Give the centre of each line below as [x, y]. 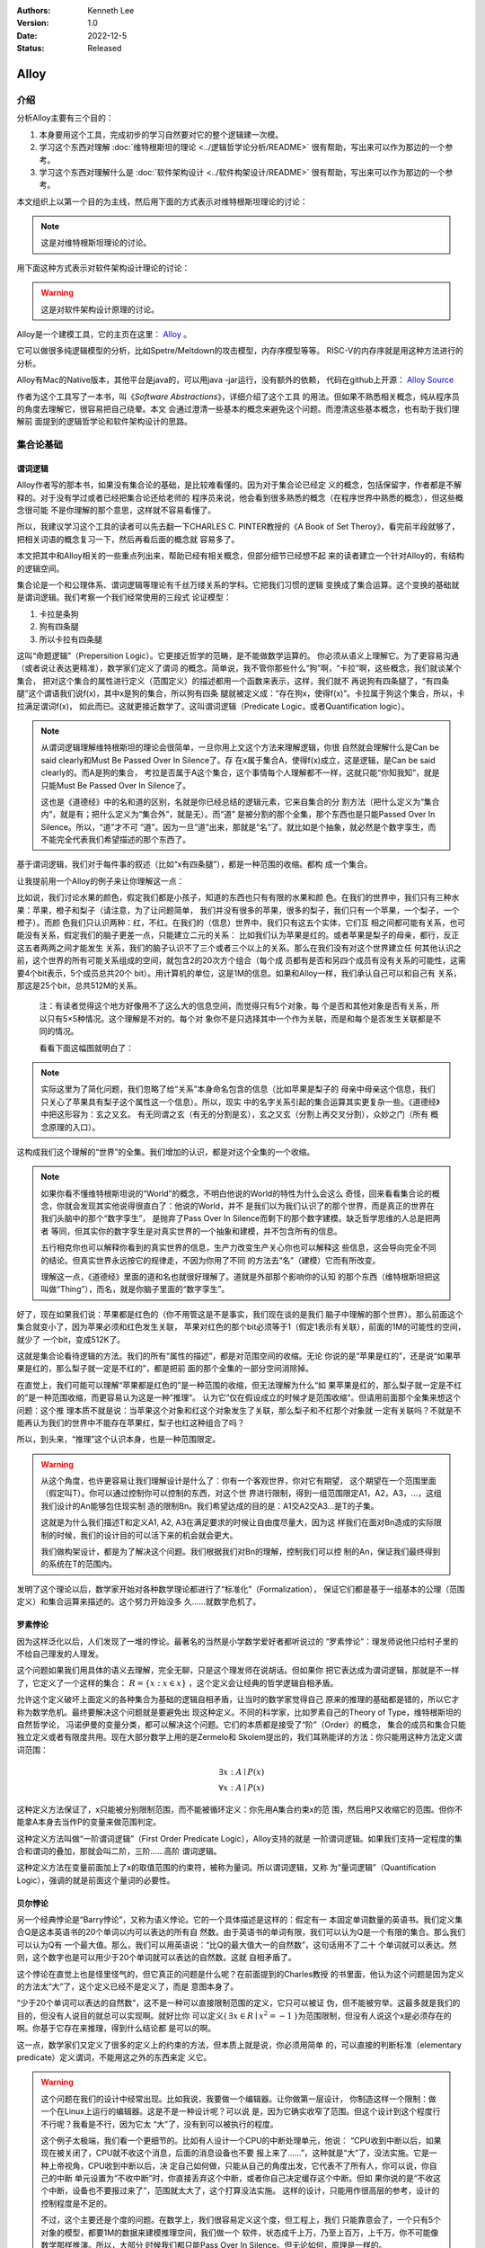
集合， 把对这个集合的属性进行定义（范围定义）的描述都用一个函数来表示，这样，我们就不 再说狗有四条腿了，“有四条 [233, 681]
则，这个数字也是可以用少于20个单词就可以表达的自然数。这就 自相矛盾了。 [156, 1958]
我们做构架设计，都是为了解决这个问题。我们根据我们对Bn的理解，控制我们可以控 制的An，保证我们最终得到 [241, 1552]
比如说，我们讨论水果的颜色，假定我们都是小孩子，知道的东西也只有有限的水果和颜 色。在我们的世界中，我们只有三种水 [238, 897]
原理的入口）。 [74, 1127]
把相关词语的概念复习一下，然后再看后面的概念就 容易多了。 [128, 539]
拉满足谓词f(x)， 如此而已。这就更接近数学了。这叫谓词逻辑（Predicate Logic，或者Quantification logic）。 [213, 706]
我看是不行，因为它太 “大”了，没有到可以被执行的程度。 [175, 2124]
